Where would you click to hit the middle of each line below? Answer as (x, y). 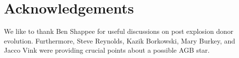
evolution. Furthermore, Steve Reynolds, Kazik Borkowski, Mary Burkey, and (120, 40)
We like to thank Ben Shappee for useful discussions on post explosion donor (119, 31)
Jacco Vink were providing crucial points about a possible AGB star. (107, 50)
